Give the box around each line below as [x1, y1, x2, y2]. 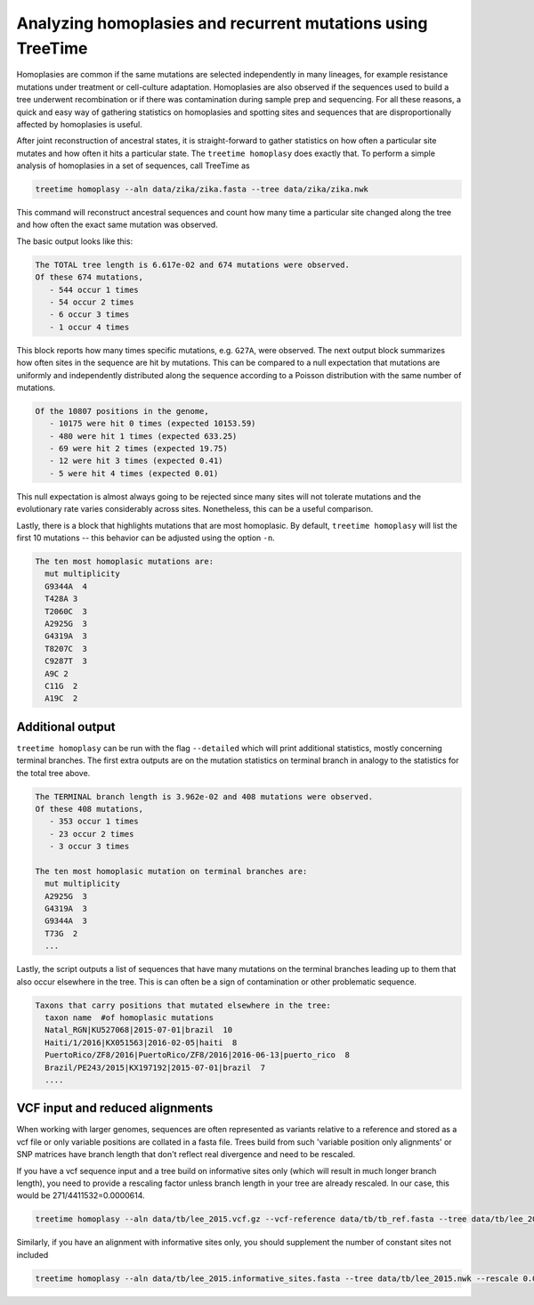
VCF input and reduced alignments [16, 1100, 214, 1116]
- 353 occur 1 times [49, 816, 140, 827]
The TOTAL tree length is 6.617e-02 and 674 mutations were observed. [35, 259, 351, 270]
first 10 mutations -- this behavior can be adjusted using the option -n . [16, 532, 275, 543]
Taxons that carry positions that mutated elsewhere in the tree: [35, 1000, 331, 1010]
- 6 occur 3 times [49, 310, 130, 320]
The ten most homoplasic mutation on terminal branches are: [35, 866, 308, 876]
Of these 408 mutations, [35, 804, 144, 814]
